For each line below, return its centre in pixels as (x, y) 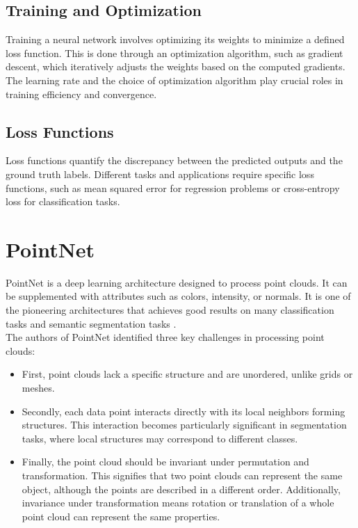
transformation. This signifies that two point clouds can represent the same (182, 475)
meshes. (38, 388)
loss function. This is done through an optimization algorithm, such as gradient (174, 53)
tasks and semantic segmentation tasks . (91, 323)
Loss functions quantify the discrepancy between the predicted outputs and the (174, 160)
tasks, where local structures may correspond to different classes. (160, 438)
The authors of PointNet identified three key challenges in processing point (165, 337)
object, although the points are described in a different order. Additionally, (181, 489)
